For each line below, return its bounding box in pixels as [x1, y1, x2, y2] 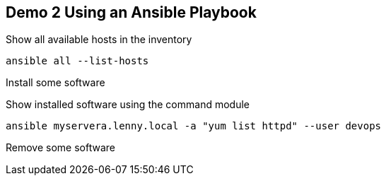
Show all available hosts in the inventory [6, 33, 192, 46]
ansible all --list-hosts [6, 55, 149, 67]
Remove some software [6, 141, 115, 154]
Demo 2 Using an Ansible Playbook [6, 4, 257, 21]
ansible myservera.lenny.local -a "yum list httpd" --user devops [6, 120, 382, 132]
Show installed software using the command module [6, 98, 250, 111]
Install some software [6, 76, 105, 89]
